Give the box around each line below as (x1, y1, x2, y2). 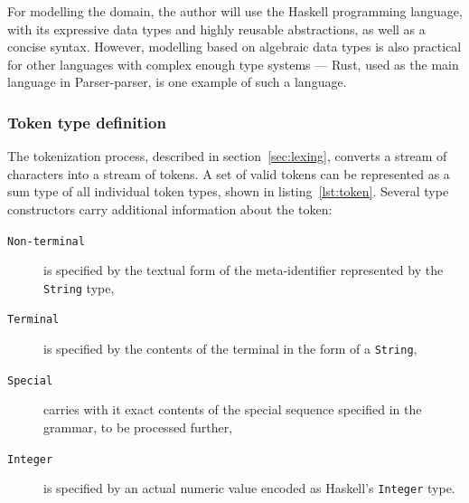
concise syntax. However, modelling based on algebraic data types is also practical (7, 37, 462, 56)
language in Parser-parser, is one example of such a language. (7, 72, 347, 91)
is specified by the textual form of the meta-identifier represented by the (43, 261, 444, 280)
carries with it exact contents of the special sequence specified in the (43, 400, 422, 419)
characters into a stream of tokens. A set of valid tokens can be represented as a (7, 164, 450, 183)
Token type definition (7, 110, 166, 133)
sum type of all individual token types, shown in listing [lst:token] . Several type (7, 182, 449, 201)
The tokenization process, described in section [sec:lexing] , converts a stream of (7, 147, 447, 166)
